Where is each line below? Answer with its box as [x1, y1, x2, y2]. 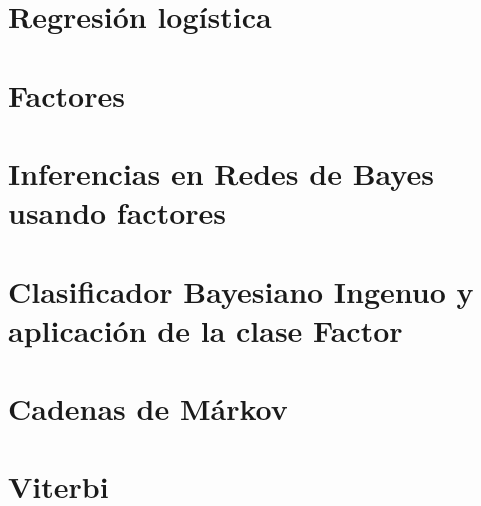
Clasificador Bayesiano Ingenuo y [8, 270, 474, 311]
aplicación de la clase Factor [8, 309, 403, 350]
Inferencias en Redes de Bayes [8, 152, 434, 193]
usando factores [8, 192, 227, 233]
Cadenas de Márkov [8, 388, 288, 429]
